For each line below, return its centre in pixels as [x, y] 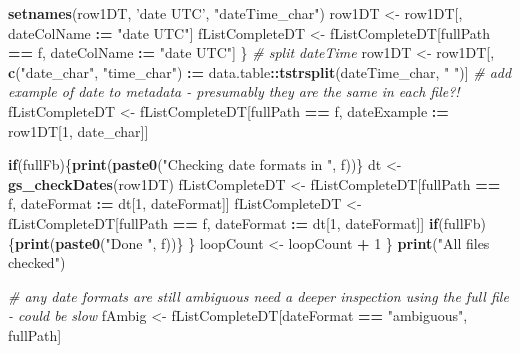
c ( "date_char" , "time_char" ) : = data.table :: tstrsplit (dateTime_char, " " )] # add [260, 71]
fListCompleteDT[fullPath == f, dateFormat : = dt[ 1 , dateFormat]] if [223, 222]
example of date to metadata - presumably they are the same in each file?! [234, 91]
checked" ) [37, 262]
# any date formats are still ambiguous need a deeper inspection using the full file [258, 295]
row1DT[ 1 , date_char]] [78, 130]
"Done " [129, 242]
